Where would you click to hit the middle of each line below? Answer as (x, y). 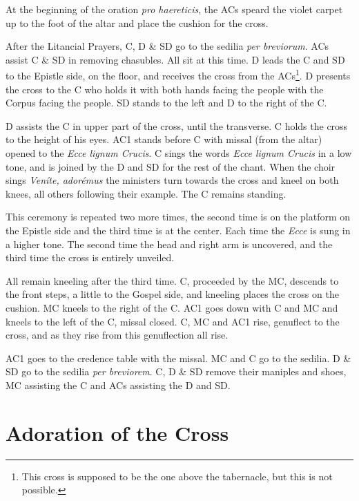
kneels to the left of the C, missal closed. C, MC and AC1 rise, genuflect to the (173, 321)
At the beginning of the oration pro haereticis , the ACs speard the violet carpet (174, 9)
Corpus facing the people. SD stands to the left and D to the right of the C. (166, 103)
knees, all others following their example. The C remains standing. (146, 193)
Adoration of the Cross (117, 432)
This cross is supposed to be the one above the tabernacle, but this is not (177, 476)
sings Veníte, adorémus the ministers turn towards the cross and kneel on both (172, 180)
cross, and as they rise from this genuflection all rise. (117, 335)
